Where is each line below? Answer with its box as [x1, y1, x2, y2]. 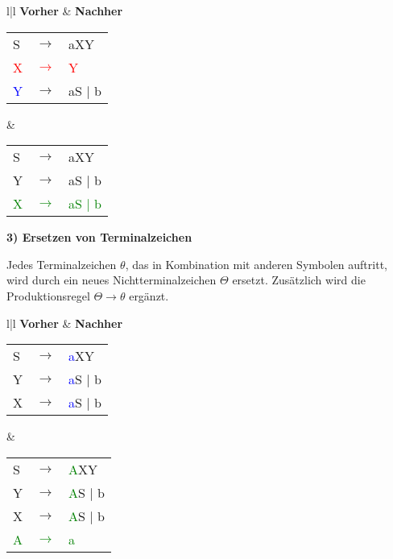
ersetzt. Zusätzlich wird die [232, 271, 366, 288]
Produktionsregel [6, 287, 90, 304]
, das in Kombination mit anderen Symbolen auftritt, [125, 255, 387, 272]
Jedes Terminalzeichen [6, 255, 117, 272]
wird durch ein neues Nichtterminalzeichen [6, 271, 217, 288]
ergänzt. [129, 287, 169, 304]
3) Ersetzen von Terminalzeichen [6, 229, 192, 246]
